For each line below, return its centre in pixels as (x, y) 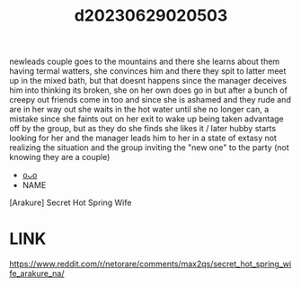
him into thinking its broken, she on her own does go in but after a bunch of (148, 90)
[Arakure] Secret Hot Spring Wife (71, 202)
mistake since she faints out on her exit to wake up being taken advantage (147, 119)
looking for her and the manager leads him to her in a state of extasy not (143, 138)
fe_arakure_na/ (37, 274)
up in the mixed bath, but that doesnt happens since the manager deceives (148, 81)
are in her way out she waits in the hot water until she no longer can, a (139, 110)
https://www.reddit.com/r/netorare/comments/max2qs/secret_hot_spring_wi (150, 264)
